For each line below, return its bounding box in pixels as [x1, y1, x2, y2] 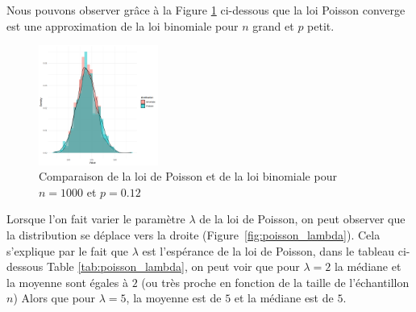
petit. [307, 17, 335, 34]
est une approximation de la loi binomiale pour [6, 17, 239, 34]
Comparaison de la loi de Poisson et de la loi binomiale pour [39, 168, 337, 185]
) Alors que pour [13, 289, 96, 306]
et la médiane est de [234, 289, 334, 306]
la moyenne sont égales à [6, 273, 129, 290]
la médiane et [334, 258, 401, 275]
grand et [252, 17, 294, 34]
